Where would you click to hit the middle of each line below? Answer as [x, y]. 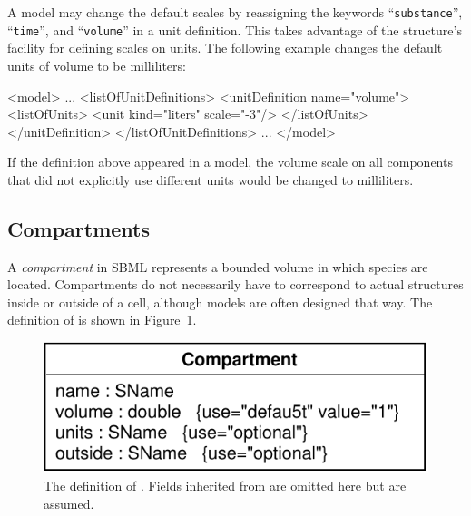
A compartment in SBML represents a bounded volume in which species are [218, 266]
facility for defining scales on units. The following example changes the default [225, 48]
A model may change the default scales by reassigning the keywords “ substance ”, [235, 12]
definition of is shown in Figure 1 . [102, 320]
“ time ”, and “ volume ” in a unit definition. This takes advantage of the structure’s [235, 29]
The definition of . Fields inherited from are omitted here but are [225, 486]
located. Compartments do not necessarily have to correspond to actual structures [235, 284]
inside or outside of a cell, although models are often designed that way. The [220, 302]
